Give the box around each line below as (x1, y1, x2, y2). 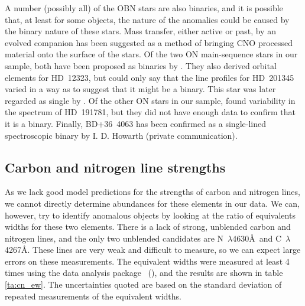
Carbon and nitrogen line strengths (5, 158, 226, 176)
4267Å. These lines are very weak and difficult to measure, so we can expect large (5, 243, 301, 256)
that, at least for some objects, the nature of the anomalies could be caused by (5, 13, 290, 25)
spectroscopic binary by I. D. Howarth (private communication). (5, 129, 238, 141)
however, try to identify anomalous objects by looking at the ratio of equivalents (5, 209, 296, 221)
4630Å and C (232, 232, 282, 244)
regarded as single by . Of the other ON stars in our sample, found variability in (5, 94, 296, 106)
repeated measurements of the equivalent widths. (5, 289, 181, 302)
